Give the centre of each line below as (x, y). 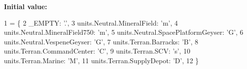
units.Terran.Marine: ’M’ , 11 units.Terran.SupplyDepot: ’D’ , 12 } (102, 60)
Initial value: (26, 6)
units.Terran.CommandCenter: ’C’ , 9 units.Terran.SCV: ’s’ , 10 (97, 51)
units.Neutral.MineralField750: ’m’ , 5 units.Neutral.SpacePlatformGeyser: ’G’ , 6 (124, 32)
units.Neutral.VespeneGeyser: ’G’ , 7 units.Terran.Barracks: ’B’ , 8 (101, 41)
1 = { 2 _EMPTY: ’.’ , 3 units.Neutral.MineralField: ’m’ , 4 (91, 22)
